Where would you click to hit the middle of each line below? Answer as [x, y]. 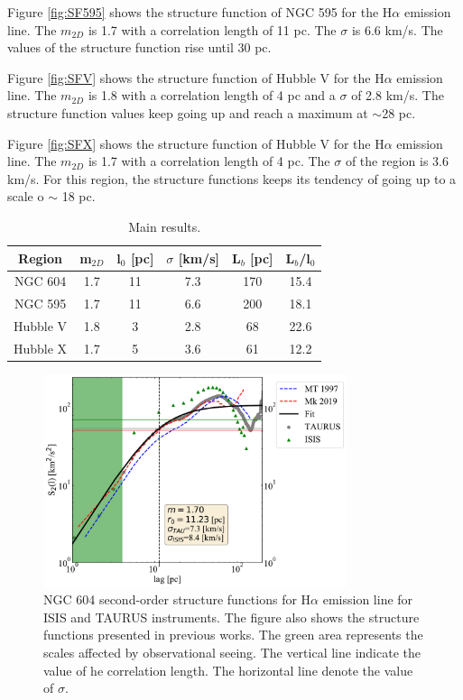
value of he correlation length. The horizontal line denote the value [228, 670]
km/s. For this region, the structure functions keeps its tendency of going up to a [232, 178]
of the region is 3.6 [397, 161]
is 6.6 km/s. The [397, 29]
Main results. [165, 226]
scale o [26, 196]
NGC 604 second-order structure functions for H [177, 599]
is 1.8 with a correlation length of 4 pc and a [212, 95]
